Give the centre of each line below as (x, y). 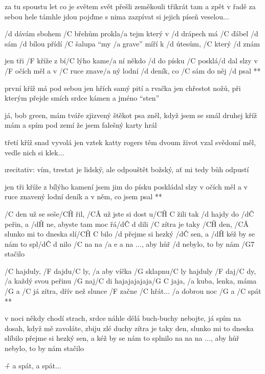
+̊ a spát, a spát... (33, 365)
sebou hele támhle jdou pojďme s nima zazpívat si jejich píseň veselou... (117, 16)
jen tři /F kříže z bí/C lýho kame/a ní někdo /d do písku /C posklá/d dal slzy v (131, 61)
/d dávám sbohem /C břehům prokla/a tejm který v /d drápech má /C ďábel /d (131, 33)
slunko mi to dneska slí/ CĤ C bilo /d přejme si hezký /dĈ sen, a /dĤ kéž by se (130, 234)
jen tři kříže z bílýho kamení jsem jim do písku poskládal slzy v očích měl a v (126, 186)
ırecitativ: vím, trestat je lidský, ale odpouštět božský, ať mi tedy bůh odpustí (127, 169)
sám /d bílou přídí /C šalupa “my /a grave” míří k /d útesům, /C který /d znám (132, 43)
